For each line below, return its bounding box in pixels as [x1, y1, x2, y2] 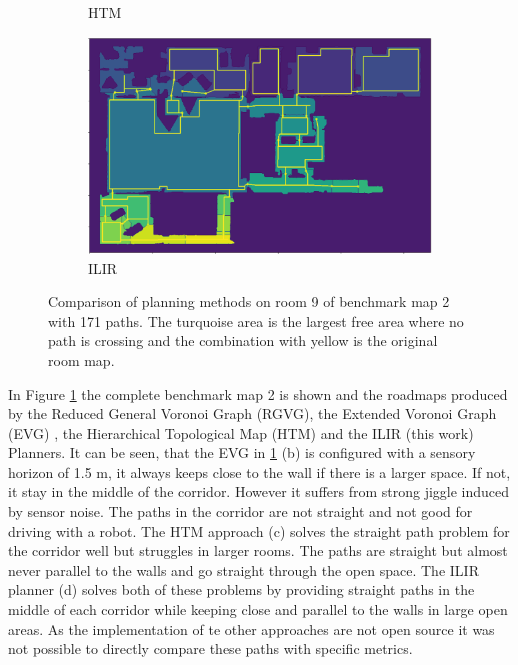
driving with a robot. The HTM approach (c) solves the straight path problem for [8, 520, 510, 541]
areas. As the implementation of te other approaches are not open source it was [8, 618, 495, 639]
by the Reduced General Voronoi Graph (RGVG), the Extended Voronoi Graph [8, 403, 497, 424]
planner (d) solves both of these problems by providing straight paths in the [8, 579, 475, 600]
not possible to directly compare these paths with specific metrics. [8, 638, 413, 659]
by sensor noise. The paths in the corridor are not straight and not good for [8, 501, 473, 522]
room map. [48, 349, 115, 370]
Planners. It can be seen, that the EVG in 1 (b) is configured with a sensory [8, 442, 476, 463]
